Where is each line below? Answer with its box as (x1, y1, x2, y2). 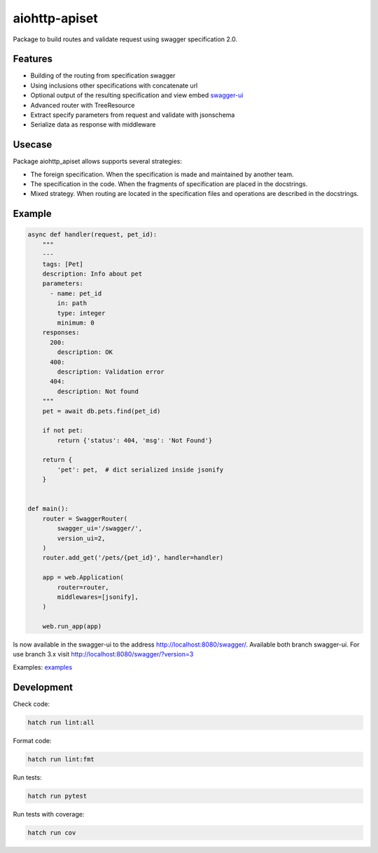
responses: (42, 329, 80, 337)
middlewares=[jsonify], (57, 593, 139, 601)
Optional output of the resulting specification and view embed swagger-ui (30, 91, 244, 99)
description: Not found (57, 387, 139, 395)
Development (13, 681, 73, 693)
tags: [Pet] (42, 260, 84, 268)
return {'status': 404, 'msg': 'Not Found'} (57, 436, 213, 444)
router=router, (57, 583, 110, 591)
